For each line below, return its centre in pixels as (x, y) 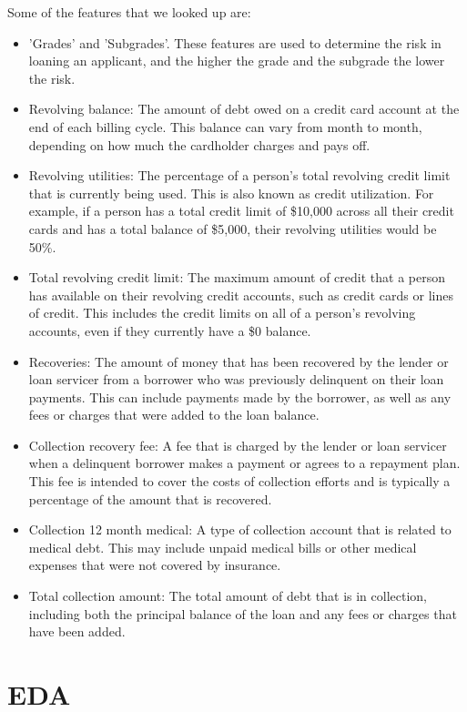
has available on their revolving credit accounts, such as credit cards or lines (241, 295)
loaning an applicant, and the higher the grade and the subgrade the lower (237, 61)
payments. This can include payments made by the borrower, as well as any (240, 397)
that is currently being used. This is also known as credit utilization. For (231, 193)
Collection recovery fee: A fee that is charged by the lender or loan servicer (238, 445)
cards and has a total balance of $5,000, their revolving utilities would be (233, 228)
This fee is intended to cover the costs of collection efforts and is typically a (239, 481)
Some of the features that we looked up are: (129, 12)
